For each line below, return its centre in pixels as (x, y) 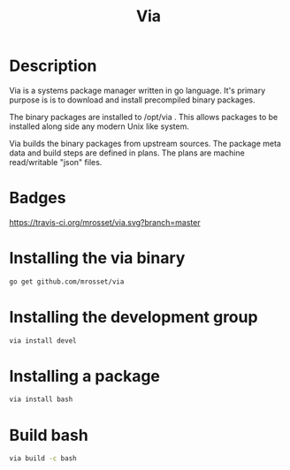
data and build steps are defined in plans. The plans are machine (127, 153)
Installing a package (85, 376)
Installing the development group (134, 317)
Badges (38, 198)
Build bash (49, 435)
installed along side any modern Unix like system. (99, 126)
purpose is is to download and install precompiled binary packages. (132, 100)
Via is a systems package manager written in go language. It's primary (137, 90)
